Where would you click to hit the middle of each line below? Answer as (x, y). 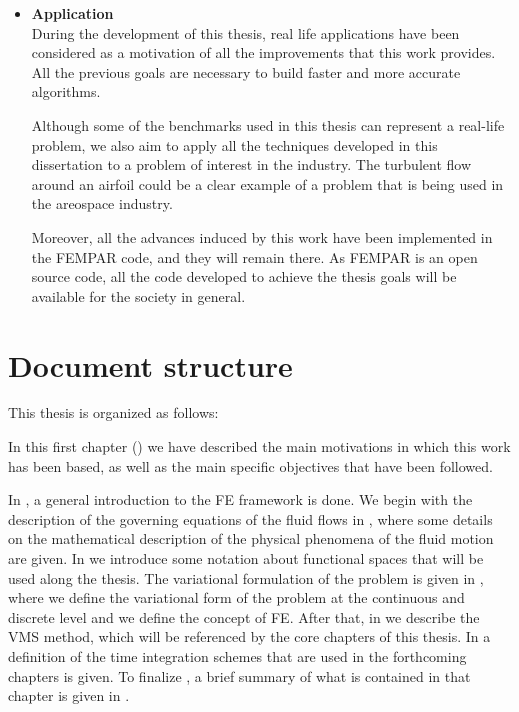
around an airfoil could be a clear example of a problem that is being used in (267, 183)
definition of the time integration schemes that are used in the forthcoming (237, 655)
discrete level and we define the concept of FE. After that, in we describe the (244, 616)
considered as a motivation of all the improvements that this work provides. (263, 52)
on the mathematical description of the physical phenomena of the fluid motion (251, 538)
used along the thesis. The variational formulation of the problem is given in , (246, 577)
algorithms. (66, 91)
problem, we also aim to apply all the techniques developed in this (234, 144)
